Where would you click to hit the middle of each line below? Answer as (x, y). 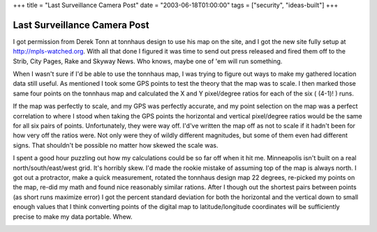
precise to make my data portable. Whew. (73, 217)
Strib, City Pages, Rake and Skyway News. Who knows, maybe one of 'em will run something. (148, 61)
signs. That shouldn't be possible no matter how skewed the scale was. (116, 145)
